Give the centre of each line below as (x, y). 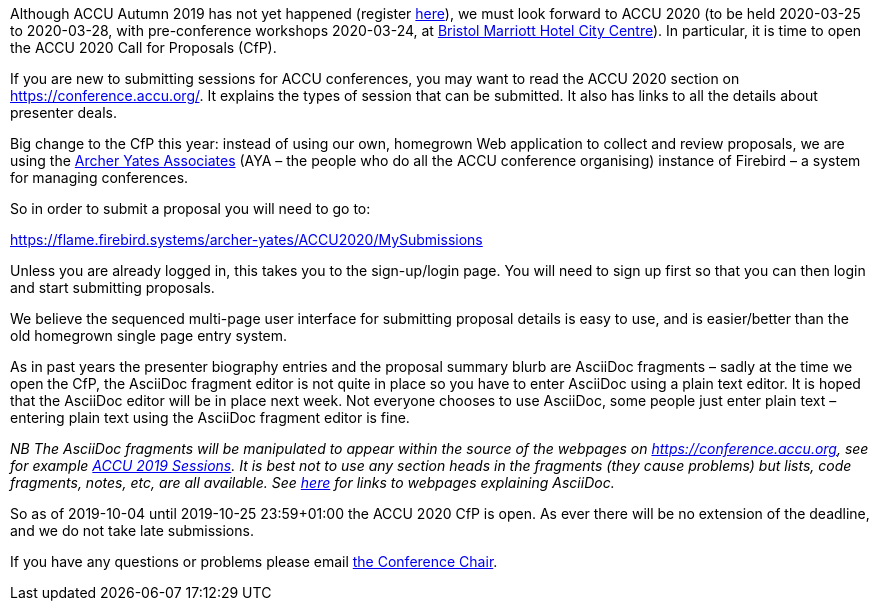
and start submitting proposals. (112, 287)
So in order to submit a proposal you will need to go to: (190, 208)
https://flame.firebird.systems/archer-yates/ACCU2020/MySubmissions (246, 239)
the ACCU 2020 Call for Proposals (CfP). (143, 47)
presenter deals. (63, 112)
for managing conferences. (99, 177)
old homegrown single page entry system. (149, 335)
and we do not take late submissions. (132, 530)
